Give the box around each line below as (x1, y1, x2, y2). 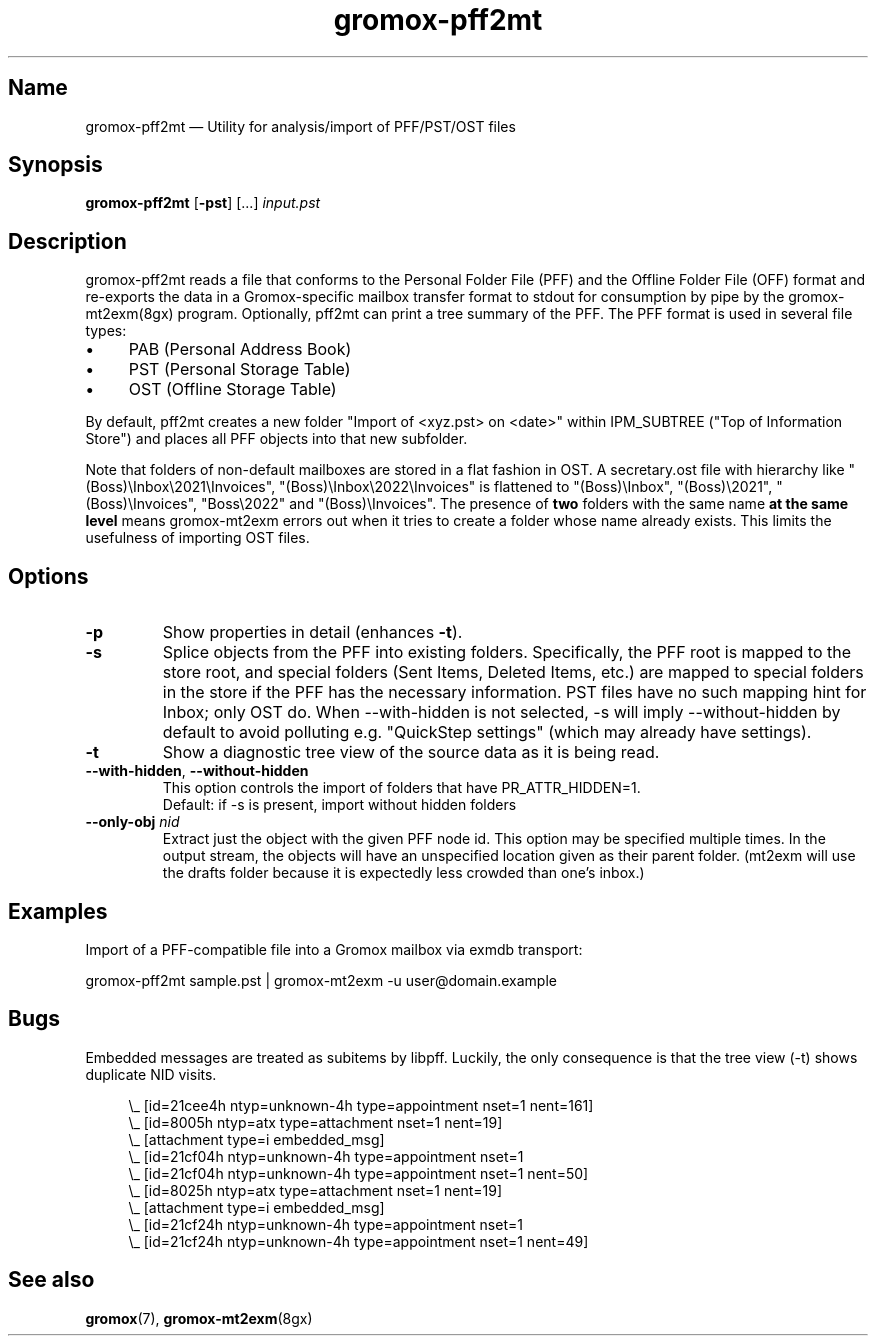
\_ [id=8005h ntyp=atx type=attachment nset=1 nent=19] (128, 1113, 503, 1131)
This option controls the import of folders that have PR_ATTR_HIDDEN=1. (162, 779, 641, 797)
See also (8, 1267, 95, 1293)
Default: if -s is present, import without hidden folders (162, 796, 517, 814)
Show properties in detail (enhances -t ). (162, 622, 463, 643)
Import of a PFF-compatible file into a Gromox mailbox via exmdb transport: (85, 940, 583, 958)
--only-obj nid (85, 813, 180, 831)
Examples (8, 898, 108, 924)
